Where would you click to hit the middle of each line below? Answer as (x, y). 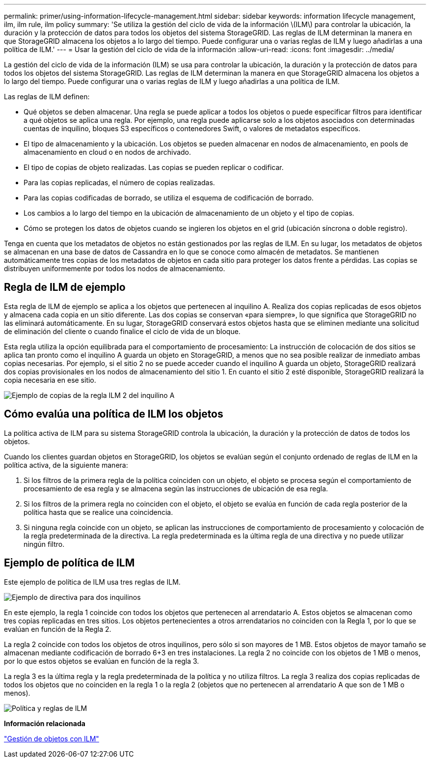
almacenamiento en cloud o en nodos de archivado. (107, 152)
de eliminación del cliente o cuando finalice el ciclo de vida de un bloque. (122, 331)
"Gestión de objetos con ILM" (52, 738)
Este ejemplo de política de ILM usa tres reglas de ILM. (92, 582)
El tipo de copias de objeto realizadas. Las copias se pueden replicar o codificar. (154, 167)
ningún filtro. (44, 544)
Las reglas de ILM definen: (47, 97)
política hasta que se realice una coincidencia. (98, 512)
